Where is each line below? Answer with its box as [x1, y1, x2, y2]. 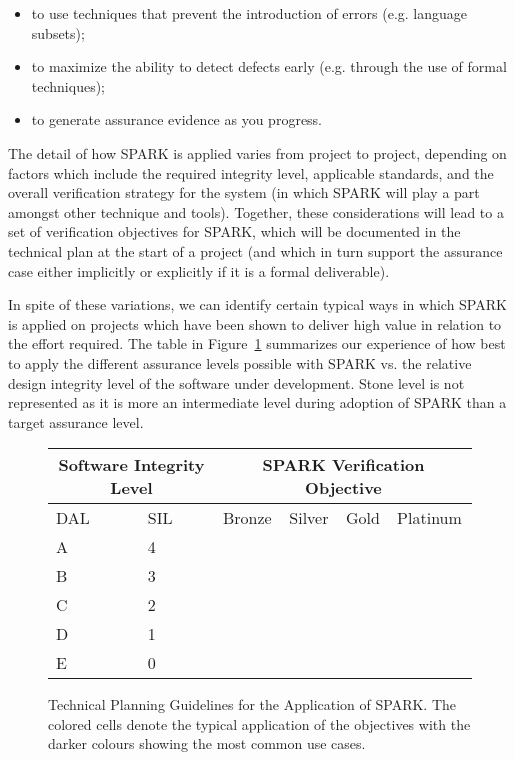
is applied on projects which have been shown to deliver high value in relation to [8, 313, 502, 334]
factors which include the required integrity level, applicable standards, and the [8, 162, 494, 183]
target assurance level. [8, 411, 144, 432]
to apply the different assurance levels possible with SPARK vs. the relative [8, 352, 472, 373]
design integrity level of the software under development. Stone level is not [8, 372, 465, 393]
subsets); [31, 22, 85, 43]
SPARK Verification [262, 453, 425, 477]
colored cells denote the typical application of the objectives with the [48, 713, 471, 734]
